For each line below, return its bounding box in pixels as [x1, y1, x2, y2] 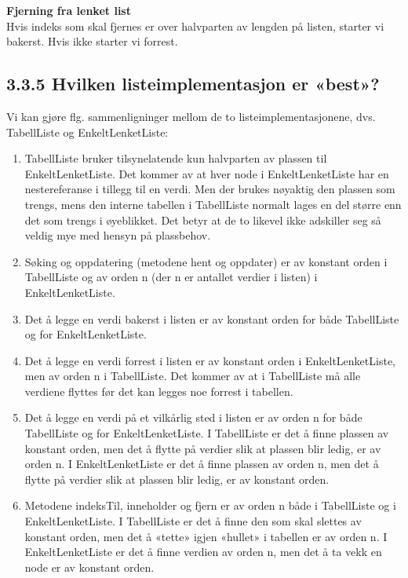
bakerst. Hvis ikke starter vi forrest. [6, 33, 178, 49]
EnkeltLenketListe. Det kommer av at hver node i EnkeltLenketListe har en [24, 165, 389, 181]
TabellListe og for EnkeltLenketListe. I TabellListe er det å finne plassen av [24, 425, 389, 441]
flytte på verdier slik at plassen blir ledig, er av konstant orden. [24, 470, 330, 487]
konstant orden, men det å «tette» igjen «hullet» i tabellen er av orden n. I [24, 528, 388, 544]
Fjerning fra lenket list [6, 2, 131, 18]
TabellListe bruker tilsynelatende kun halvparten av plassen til [24, 150, 327, 166]
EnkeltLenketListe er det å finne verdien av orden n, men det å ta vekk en [24, 543, 382, 560]
